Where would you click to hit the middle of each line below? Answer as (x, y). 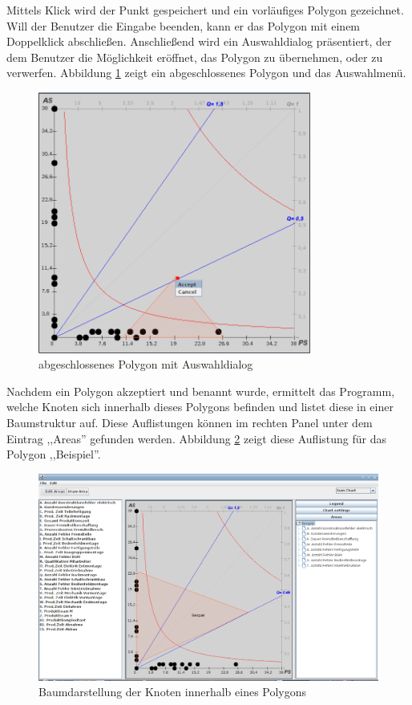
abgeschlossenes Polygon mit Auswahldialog (146, 364)
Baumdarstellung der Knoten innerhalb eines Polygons (173, 692)
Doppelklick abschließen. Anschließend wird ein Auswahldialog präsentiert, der (199, 41)
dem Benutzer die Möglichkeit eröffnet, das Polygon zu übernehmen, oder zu (195, 57)
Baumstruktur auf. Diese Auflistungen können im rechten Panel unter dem (190, 423)
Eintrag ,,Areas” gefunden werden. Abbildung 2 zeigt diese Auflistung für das (196, 438)
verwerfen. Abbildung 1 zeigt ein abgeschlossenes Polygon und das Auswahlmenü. (206, 73)
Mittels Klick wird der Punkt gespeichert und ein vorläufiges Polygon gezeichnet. (205, 10)
